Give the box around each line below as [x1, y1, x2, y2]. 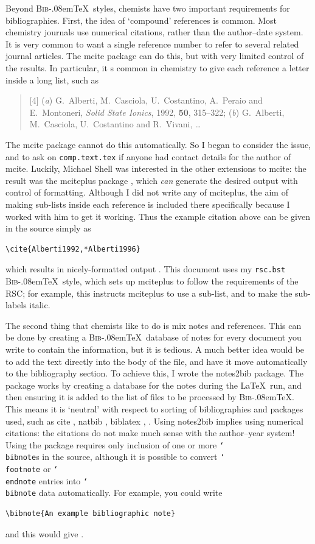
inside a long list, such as [5, 73, 99, 86]
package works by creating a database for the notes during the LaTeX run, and [5, 378, 302, 391]
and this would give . [5, 527, 84, 540]
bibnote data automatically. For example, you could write [5, 486, 223, 499]
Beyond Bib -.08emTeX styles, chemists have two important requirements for [5, 2, 290, 14]
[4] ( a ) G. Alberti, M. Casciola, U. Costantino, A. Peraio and [29, 94, 263, 107]
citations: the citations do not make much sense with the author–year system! [5, 426, 295, 439]
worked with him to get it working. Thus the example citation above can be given [5, 210, 311, 222]
